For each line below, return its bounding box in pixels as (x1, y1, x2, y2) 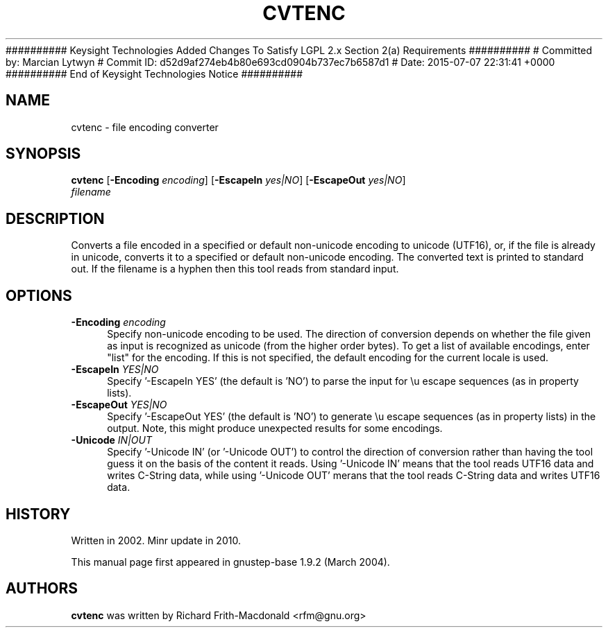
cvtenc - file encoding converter (71, 121, 219, 133)
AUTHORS (6, 580, 78, 598)
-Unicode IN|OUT (71, 434, 152, 446)
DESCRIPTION (6, 209, 105, 227)
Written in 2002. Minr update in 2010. (71, 534, 241, 546)
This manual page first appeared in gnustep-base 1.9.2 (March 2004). (71, 555, 390, 568)
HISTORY (6, 505, 71, 523)
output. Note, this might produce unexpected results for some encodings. (107, 422, 443, 435)
